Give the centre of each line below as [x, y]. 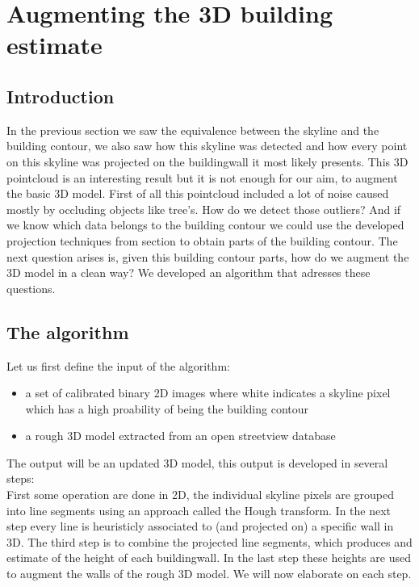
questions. [31, 288]
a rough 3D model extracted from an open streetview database [180, 436]
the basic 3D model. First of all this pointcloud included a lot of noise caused [198, 193]
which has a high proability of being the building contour [167, 408]
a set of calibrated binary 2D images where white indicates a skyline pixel [208, 393]
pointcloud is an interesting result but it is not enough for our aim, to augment [202, 177]
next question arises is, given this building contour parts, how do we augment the [208, 256]
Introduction [61, 96]
